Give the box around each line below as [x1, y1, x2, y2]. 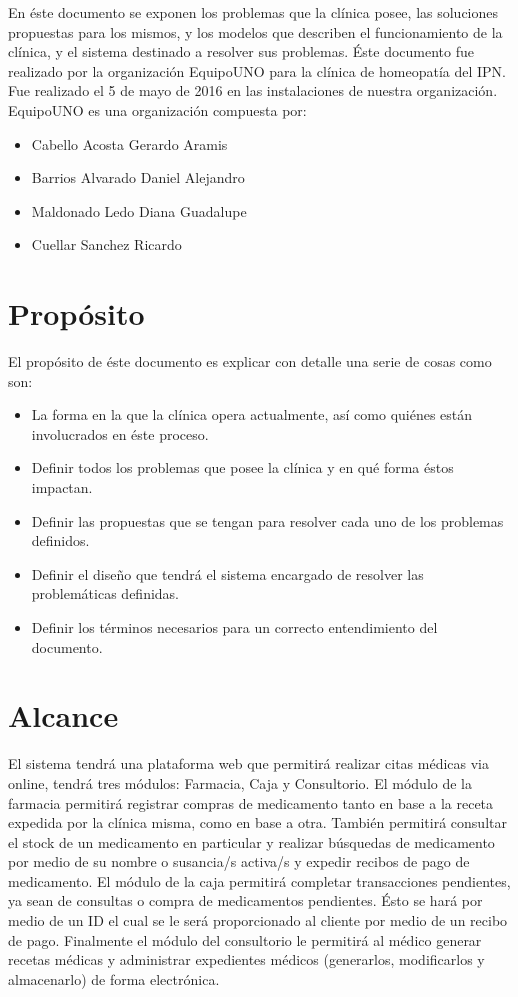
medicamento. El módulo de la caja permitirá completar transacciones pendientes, [8, 870, 511, 891]
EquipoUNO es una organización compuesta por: [8, 99, 307, 120]
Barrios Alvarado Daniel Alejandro [31, 167, 245, 188]
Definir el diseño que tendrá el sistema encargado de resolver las [31, 563, 424, 584]
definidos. [31, 530, 90, 551]
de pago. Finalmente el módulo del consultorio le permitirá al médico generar [8, 929, 482, 950]
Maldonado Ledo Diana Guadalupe [31, 200, 247, 221]
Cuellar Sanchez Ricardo [31, 234, 182, 255]
